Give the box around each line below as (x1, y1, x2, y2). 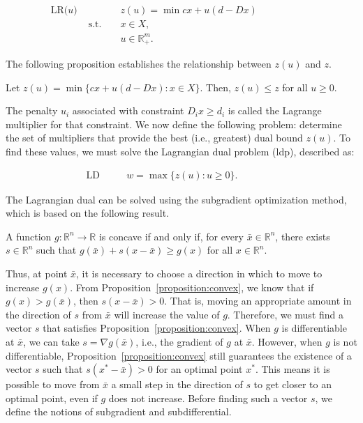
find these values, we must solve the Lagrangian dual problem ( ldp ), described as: (6, 144, 355, 159)
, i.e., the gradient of (135, 334, 223, 348)
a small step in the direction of (111, 377, 243, 392)
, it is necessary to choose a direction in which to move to (76, 266, 323, 281)
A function (6, 229, 52, 243)
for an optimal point (156, 362, 243, 376)
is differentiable (281, 321, 347, 335)
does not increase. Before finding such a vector (108, 390, 308, 405)
